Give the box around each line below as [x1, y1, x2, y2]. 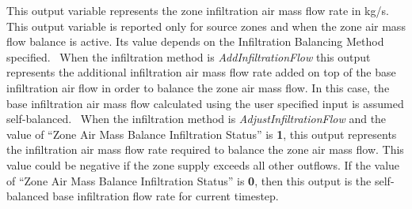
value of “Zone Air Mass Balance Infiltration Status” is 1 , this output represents [6, 125, 397, 142]
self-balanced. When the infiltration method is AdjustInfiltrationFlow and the [6, 110, 387, 127]
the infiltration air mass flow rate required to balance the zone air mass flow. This [6, 141, 404, 158]
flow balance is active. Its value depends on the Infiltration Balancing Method [6, 33, 384, 50]
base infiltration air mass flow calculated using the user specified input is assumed [6, 95, 404, 111]
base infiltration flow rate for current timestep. [52, 188, 279, 204]
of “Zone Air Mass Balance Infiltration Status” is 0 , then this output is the [6, 172, 372, 188]
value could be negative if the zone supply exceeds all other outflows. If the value [6, 156, 400, 173]
